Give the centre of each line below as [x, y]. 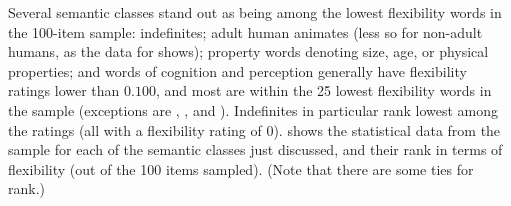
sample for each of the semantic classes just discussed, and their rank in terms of [255, 149]
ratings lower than [64, 90]
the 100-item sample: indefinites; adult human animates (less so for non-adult [245, 31]
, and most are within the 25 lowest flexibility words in [323, 90]
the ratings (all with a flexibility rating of [135, 129]
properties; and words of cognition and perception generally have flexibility [237, 70]
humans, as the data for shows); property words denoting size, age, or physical [248, 51]
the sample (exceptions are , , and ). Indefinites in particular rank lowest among [253, 109]
